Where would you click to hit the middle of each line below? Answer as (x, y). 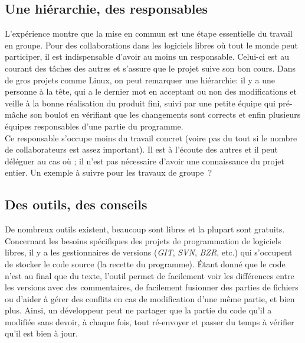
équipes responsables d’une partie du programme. (94, 126)
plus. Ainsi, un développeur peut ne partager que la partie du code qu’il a (138, 310)
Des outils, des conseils (76, 204)
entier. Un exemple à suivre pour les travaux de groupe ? (109, 172)
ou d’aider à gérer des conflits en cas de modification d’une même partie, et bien (150, 298)
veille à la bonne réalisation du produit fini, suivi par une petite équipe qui (140, 103)
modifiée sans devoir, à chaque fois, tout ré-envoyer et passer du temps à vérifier (150, 321)
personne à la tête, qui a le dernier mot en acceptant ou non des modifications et (151, 91)
